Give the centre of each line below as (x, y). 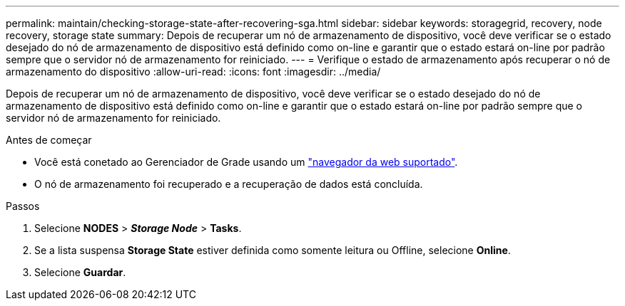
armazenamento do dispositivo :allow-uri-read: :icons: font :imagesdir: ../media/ (193, 72)
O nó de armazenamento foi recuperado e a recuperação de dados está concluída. (229, 184)
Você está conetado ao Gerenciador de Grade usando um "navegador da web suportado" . (246, 162)
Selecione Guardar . (80, 272)
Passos (23, 206)
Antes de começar (49, 140)
